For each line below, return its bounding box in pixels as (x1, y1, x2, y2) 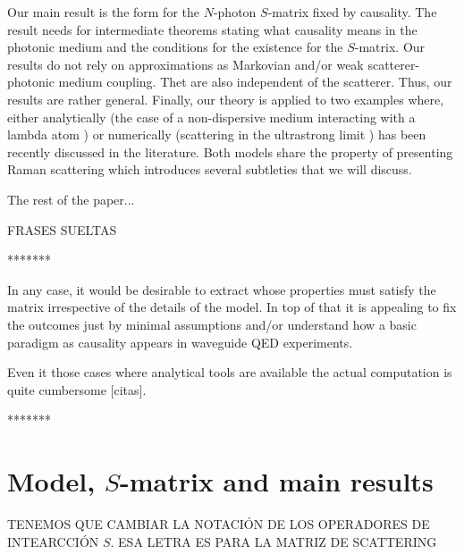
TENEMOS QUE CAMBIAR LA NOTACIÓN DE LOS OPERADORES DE (7, 515, 430, 533)
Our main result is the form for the (7, 3, 199, 21)
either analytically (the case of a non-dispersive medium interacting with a (7, 107, 416, 126)
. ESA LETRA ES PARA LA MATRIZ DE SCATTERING (110, 532, 437, 550)
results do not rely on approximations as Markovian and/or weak (7, 55, 364, 73)
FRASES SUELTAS (7, 220, 117, 239)
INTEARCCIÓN (7, 532, 99, 550)
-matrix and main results (119, 463, 434, 499)
